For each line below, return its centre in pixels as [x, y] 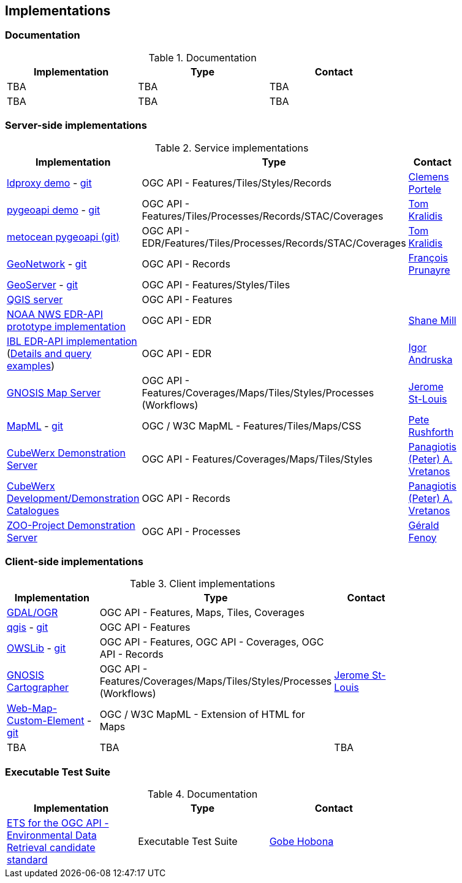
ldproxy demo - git [49, 183]
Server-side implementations [76, 125]
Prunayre [429, 270]
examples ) [31, 365]
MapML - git [35, 426]
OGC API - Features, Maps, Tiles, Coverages [202, 613]
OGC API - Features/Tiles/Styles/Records [237, 183]
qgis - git [28, 627]
